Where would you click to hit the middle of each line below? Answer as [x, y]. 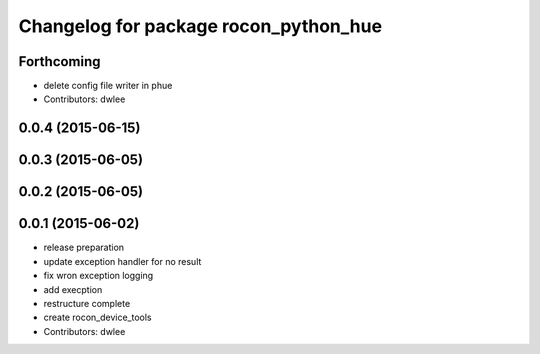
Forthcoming [59, 61]
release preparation [84, 247]
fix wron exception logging [98, 276]
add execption [73, 289]
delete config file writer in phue [108, 86]
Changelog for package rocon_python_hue [200, 26]
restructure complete [87, 303]
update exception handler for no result [122, 261]
